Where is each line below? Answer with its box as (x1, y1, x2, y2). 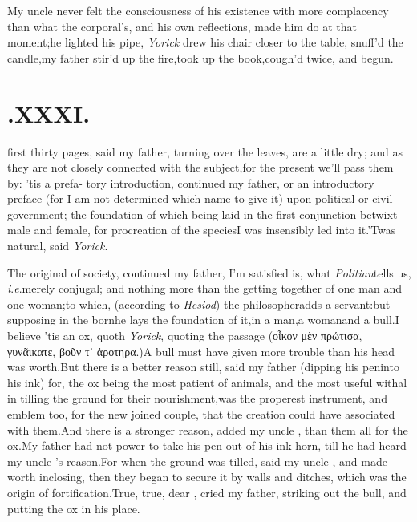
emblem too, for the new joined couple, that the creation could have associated (7, 406, 395, 422)
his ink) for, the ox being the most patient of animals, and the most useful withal (7, 374, 407, 390)
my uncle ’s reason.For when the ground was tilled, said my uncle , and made (7, 452, 387, 469)
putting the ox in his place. (7, 500, 140, 516)
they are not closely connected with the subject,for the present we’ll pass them (7, 159, 394, 176)
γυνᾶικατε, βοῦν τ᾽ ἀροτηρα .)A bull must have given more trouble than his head (7, 342, 395, 359)
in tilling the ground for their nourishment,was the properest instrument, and (7, 390, 387, 407)
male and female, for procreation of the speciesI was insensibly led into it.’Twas (7, 221, 396, 238)
